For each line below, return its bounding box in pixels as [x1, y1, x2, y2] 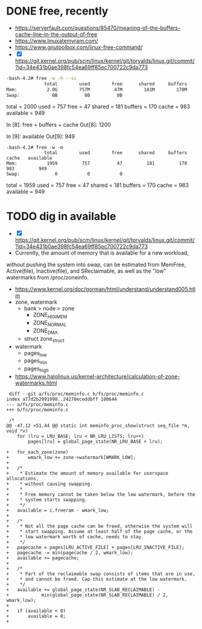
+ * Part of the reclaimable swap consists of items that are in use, [6, 570, 196, 577]
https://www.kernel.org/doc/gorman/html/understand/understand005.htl [14, 285, 196, 293]
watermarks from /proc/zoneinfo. [6, 274, 89, 281]
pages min [24, 357, 48, 366]
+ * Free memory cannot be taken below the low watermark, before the [6, 491, 196, 497]
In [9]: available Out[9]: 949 [6, 133, 75, 140]
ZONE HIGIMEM [33, 311, 68, 320]
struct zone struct [24, 334, 65, 344]
